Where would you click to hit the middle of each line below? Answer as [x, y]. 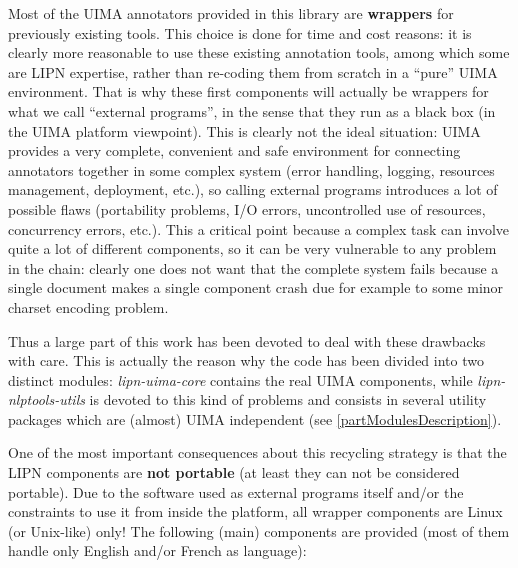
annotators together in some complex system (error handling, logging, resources [251, 169]
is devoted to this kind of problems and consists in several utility [288, 399]
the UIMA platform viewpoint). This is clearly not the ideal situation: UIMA [244, 130]
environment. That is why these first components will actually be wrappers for [248, 91]
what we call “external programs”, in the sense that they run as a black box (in [252, 110]
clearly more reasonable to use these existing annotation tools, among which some [259, 52]
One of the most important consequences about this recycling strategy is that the [257, 452]
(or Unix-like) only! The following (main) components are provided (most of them [259, 530]
